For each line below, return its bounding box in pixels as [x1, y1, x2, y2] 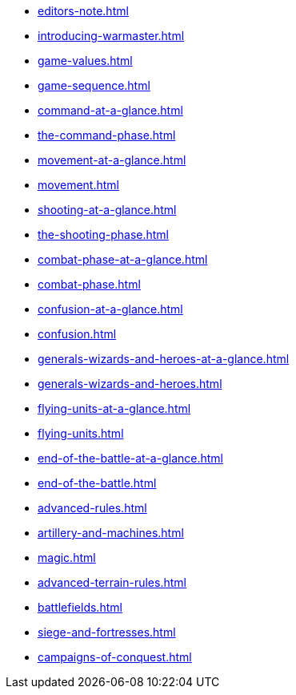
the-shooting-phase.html [38, 228, 169, 241]
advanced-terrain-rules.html [38, 576, 186, 589]
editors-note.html [38, 4, 129, 18]
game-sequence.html [38, 79, 150, 92]
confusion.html [38, 327, 117, 341]
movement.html [38, 178, 119, 192]
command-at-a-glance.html [38, 103, 183, 117]
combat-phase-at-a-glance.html [38, 253, 208, 266]
